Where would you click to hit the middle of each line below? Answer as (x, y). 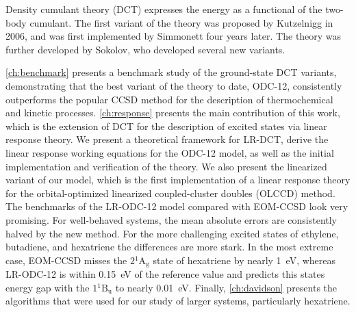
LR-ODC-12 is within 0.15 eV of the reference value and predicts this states (165, 274)
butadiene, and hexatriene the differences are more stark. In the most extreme (169, 247)
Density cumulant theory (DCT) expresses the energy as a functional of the (164, 9)
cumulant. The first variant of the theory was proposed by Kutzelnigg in (181, 22)
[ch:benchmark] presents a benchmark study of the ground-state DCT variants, (171, 72)
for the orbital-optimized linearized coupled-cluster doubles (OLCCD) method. (170, 193)
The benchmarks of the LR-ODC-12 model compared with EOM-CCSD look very (177, 206)
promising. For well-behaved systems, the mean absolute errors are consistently (171, 219)
